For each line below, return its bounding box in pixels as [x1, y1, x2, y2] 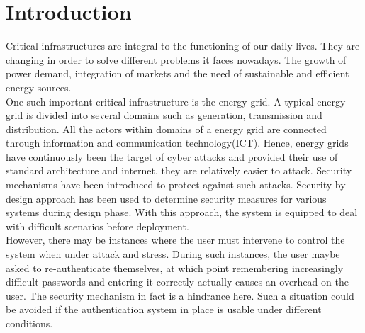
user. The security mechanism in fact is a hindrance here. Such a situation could [6, 288, 354, 303]
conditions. [6, 316, 53, 330]
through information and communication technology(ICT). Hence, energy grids [6, 135, 349, 150]
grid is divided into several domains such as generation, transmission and [6, 108, 322, 123]
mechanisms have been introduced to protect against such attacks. [6, 177, 293, 192]
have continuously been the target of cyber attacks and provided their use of [6, 149, 338, 164]
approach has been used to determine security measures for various [35, 191, 327, 205]
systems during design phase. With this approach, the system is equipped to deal [6, 205, 358, 220]
